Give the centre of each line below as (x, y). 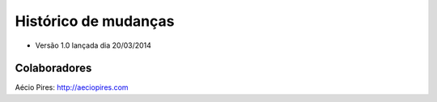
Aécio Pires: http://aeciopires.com (72, 87)
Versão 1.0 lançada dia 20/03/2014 (93, 45)
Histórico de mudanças (95, 21)
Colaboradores (53, 68)
